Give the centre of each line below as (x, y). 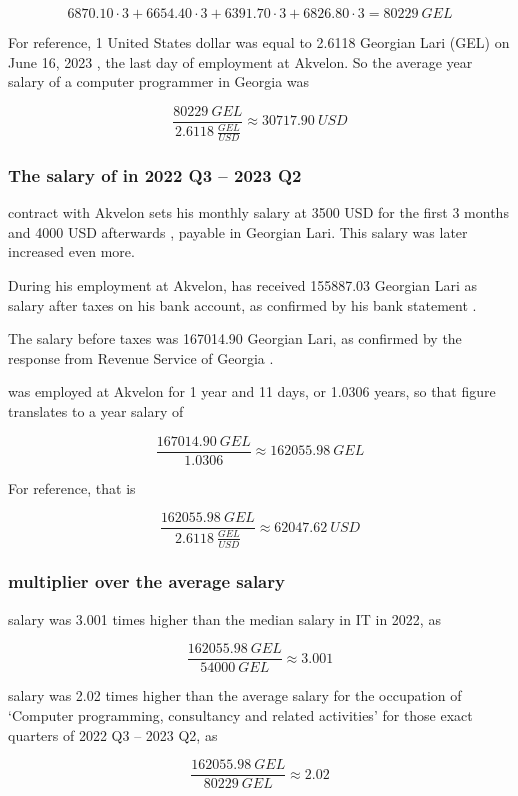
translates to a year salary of (96, 411)
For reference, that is (72, 487)
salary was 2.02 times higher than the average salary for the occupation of (235, 695)
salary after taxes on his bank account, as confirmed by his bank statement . (242, 304)
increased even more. (71, 251)
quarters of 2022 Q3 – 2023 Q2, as (113, 734)
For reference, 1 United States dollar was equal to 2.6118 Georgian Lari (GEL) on (259, 42)
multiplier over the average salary (146, 581)
